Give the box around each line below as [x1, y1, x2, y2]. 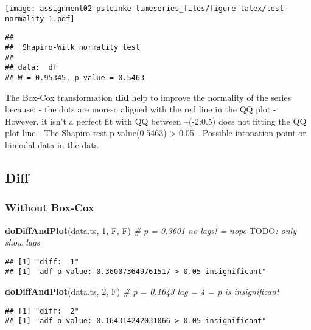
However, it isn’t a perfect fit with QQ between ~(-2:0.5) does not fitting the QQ [5, 114, 307, 127]
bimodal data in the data [5, 138, 99, 151]
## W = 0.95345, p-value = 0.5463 [5, 73, 145, 82]
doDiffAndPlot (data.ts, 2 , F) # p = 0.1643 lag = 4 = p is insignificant [5, 285, 279, 298]
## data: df [5, 63, 57, 72]
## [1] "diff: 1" [5, 257, 79, 266]
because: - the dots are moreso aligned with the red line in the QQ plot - [5, 103, 276, 115]
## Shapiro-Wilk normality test [5, 43, 140, 52]
